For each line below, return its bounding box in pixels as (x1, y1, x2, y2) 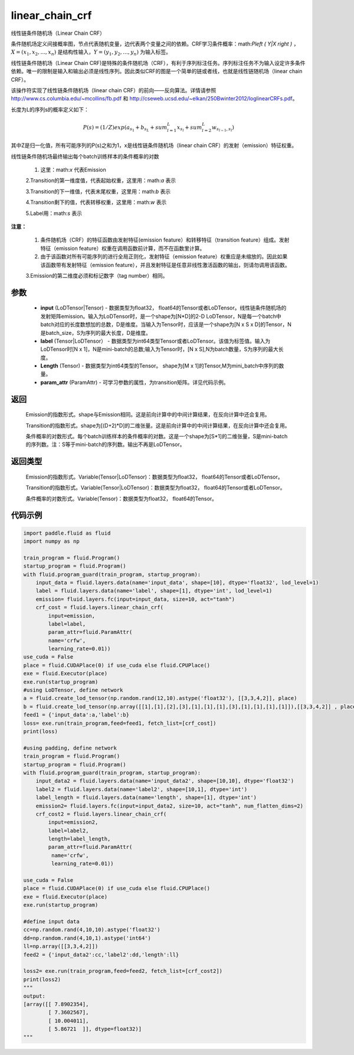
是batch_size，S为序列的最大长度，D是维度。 (40, 329, 152, 336)
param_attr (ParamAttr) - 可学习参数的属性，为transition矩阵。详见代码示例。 (40, 379, 229, 386)
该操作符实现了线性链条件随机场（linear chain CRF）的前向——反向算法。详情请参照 (11, 86, 217, 94)
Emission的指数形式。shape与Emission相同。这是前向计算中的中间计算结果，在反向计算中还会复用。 (25, 411, 271, 418)
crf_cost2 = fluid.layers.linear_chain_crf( (35, 810, 167, 818)
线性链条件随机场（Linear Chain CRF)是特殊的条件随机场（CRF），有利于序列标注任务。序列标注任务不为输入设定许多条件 (11, 59, 306, 66)
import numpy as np (23, 538, 80, 545)
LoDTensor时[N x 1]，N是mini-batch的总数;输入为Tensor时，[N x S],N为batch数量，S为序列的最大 (40, 346, 278, 353)
